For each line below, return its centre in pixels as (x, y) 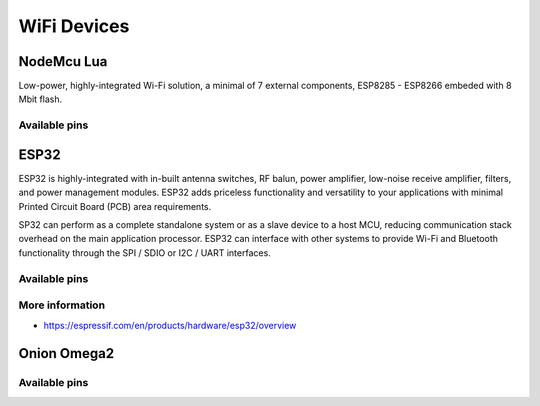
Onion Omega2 (66, 353)
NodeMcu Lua (63, 61)
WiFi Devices (74, 26)
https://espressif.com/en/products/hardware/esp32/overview (170, 325)
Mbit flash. (40, 99)
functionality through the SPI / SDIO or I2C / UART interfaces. (145, 252)
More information (61, 305)
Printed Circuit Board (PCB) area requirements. (115, 206)
